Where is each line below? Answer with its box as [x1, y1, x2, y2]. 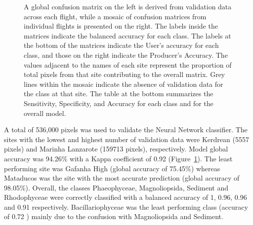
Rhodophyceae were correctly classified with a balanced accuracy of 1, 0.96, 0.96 [4, 192, 247, 202]
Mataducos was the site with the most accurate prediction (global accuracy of [4, 173, 240, 183]
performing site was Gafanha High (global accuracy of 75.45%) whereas [4, 163, 220, 173]
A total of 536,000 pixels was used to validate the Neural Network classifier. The [4, 124, 248, 135]
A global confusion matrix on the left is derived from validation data [24, 1, 232, 11]
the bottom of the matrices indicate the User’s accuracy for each [24, 40, 219, 50]
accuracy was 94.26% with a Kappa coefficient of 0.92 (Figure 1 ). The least [4, 153, 233, 163]
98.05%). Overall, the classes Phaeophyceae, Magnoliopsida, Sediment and [4, 182, 228, 192]
